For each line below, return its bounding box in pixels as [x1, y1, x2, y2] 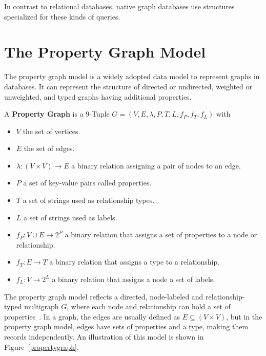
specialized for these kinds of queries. [4, 11, 120, 22]
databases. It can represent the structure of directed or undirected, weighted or [4, 81, 252, 91]
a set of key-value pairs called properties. [23, 177, 152, 188]
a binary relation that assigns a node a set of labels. [52, 274, 215, 285]
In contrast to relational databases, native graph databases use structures [4, 1, 235, 11]
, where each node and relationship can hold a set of [67, 301, 231, 312]
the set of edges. [24, 143, 75, 154]
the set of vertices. [23, 125, 80, 136]
